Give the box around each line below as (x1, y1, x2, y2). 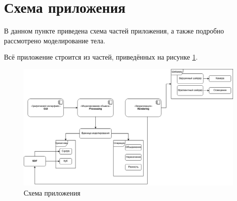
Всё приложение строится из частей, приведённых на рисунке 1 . (4, 52, 198, 62)
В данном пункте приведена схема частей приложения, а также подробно (4, 26, 224, 36)
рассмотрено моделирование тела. (4, 35, 106, 45)
